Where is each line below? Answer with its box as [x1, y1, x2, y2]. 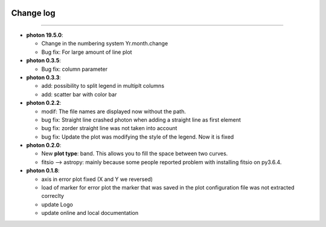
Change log [11, 8, 56, 18]
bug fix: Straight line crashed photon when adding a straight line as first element [41, 116, 241, 123]
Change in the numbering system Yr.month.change [41, 40, 168, 47]
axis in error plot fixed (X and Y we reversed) [41, 176, 153, 183]
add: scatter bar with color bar [41, 91, 117, 98]
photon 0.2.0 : [26, 142, 62, 149]
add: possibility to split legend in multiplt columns [41, 82, 165, 90]
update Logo [41, 200, 74, 208]
